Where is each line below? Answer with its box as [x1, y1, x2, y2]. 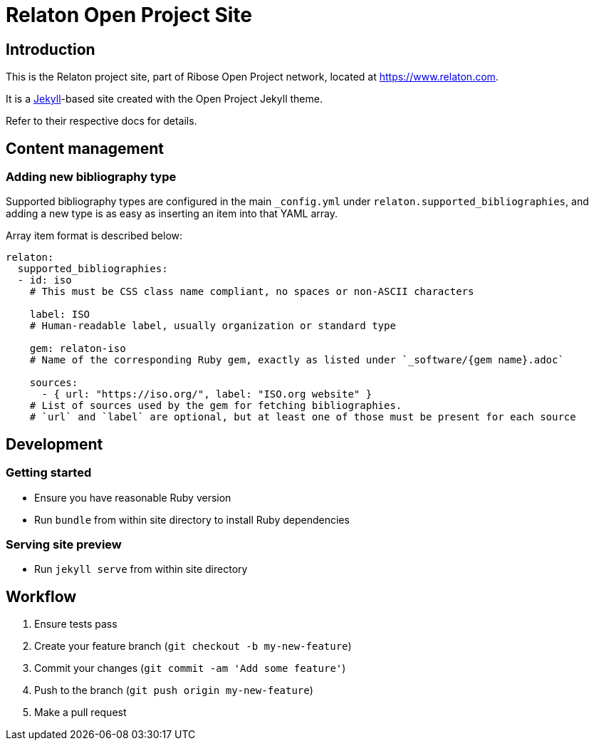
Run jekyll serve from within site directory [34, 563, 248, 576]
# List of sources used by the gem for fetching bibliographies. [29, 400, 402, 412]
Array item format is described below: [6, 229, 183, 242]
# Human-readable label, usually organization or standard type [29, 320, 396, 332]
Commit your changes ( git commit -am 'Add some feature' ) [34, 662, 346, 675]
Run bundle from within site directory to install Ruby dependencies [34, 513, 350, 526]
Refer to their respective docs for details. [6, 115, 197, 128]
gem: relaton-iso [29, 343, 126, 355]
